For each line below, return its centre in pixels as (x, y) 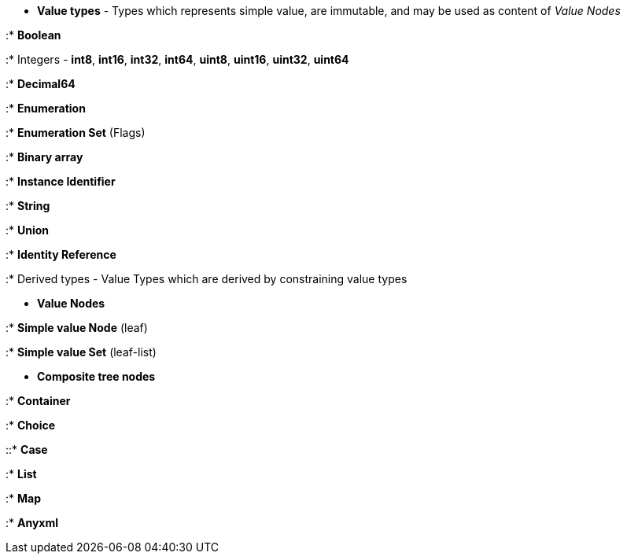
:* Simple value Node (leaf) (77, 328)
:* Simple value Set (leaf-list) (81, 352)
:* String (28, 206)
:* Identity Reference (61, 254)
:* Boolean (33, 35)
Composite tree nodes (96, 376)
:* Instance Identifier (61, 181)
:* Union (28, 230)
